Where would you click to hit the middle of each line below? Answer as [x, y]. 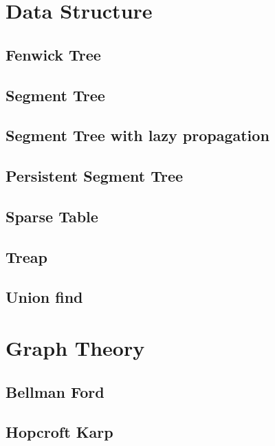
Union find [44, 297]
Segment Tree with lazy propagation [137, 135]
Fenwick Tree [53, 54]
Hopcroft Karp [59, 432]
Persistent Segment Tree [95, 176]
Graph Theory [75, 348]
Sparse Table [52, 216]
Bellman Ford [55, 391]
